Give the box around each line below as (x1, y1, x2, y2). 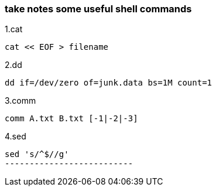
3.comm (5, 95, 36, 106)
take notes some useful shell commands (5, 3, 192, 15)
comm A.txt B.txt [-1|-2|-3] (5, 114, 138, 124)
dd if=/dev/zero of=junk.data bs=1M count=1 (5, 78, 212, 88)
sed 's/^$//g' (5, 149, 69, 159)
